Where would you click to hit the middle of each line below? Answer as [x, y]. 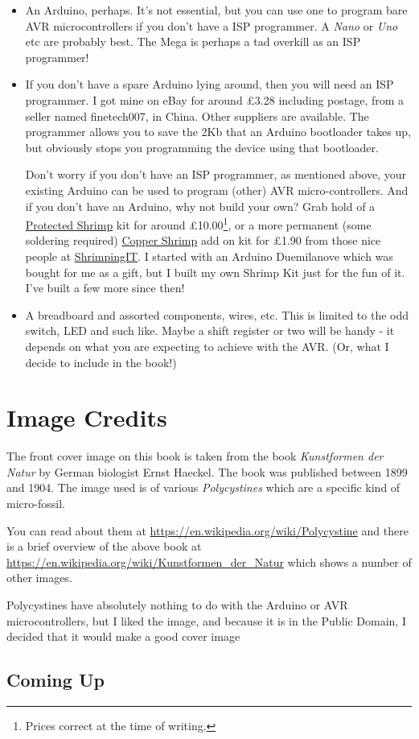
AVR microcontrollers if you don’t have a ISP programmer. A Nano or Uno [212, 25]
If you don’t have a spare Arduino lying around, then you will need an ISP [209, 84]
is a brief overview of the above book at [104, 546]
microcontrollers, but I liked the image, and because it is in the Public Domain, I [206, 620]
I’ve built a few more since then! [105, 288]
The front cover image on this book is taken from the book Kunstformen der [195, 456]
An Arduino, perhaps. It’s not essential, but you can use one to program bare [216, 10]
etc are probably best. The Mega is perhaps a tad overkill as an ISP [193, 41]
